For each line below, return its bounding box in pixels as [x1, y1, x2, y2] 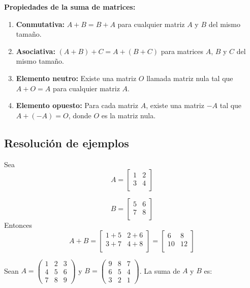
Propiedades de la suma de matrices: [4, 2, 136, 12]
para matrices [161, 45, 204, 56]
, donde [68, 110, 91, 120]
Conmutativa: [16, 18, 65, 29]
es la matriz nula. [101, 110, 156, 120]
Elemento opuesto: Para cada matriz [16, 100, 138, 111]
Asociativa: [16, 45, 55, 56]
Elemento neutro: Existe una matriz [16, 72, 137, 83]
